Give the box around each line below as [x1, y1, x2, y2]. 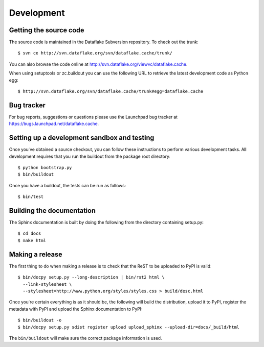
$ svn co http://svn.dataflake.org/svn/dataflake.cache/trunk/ [18, 50, 173, 56]
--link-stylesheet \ [22, 281, 72, 287]
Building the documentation [9, 206, 96, 215]
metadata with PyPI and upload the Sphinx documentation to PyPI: [9, 306, 143, 312]
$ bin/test [18, 194, 44, 199]
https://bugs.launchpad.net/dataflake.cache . [9, 121, 99, 127]
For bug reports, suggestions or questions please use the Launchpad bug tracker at [9, 114, 178, 120]
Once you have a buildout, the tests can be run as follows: [9, 182, 126, 188]
